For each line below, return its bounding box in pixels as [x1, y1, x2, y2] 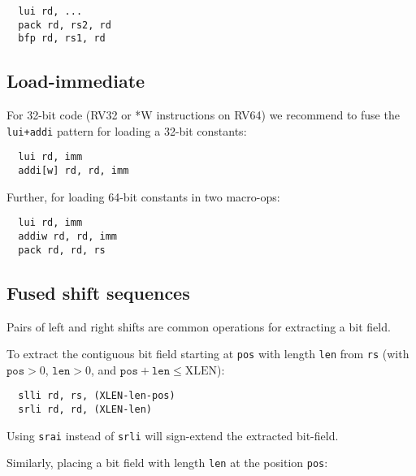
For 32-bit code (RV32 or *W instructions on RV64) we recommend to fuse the [6, 106, 400, 123]
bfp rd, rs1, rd [18, 32, 106, 45]
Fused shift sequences [6, 279, 190, 305]
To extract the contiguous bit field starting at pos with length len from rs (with [6, 345, 409, 362]
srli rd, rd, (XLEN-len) [18, 404, 152, 416]
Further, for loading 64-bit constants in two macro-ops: [6, 188, 280, 205]
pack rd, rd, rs [18, 244, 106, 256]
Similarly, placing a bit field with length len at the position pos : [6, 454, 328, 471]
